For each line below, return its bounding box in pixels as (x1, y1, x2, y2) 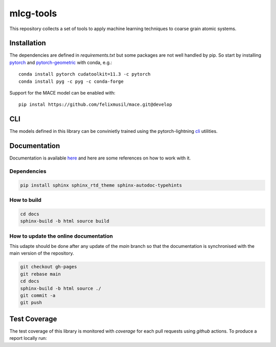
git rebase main (20, 271, 61, 277)
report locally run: (9, 335, 47, 341)
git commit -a (20, 292, 56, 298)
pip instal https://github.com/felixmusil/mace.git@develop (18, 102, 172, 107)
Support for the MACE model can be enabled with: (9, 90, 116, 96)
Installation (9, 39, 46, 48)
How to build (9, 197, 42, 204)
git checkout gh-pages (20, 264, 77, 270)
